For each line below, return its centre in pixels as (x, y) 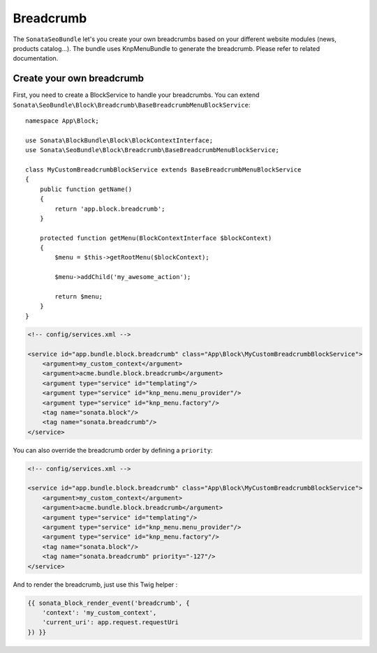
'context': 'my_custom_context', (99, 613)
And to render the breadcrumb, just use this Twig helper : (95, 584)
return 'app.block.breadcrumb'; (110, 209)
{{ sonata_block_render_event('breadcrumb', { (109, 603)
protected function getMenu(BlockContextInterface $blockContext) (156, 238)
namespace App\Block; (62, 121)
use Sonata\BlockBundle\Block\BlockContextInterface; (119, 140)
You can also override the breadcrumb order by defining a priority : (113, 450)
